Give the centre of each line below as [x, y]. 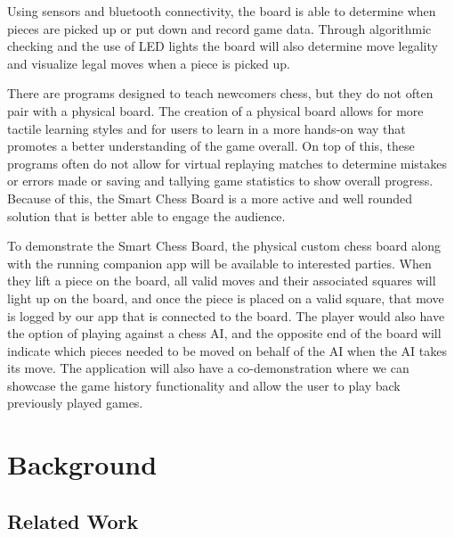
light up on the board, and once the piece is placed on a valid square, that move [226, 297]
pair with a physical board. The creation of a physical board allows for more [215, 110]
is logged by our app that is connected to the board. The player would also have [226, 315]
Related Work [73, 520]
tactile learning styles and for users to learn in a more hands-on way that [207, 128]
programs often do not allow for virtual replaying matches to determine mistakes [227, 163]
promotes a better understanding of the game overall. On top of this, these [211, 146]
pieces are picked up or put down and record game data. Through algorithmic [219, 28]
